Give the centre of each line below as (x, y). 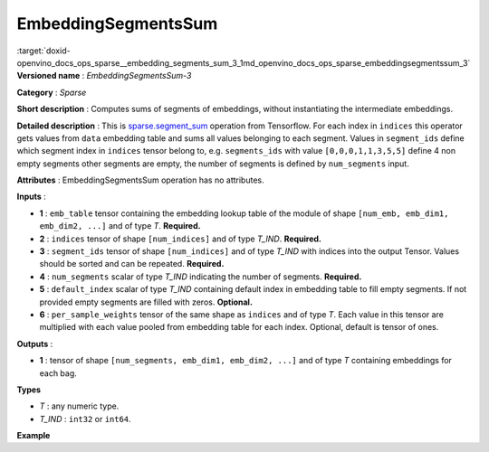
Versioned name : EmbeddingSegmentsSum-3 (104, 76)
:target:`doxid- (44, 51)
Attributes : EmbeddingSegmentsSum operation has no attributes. (140, 180)
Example (34, 436)
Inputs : (32, 197)
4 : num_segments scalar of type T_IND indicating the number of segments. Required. (201, 277)
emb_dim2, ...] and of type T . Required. (120, 226)
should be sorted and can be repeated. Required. (132, 264)
